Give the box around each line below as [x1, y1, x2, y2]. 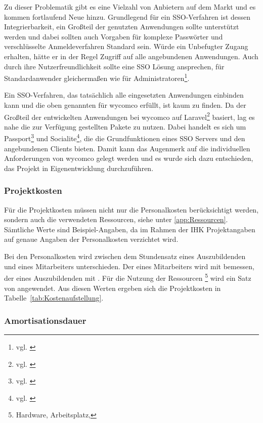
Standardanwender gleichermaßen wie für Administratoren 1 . [4, 71, 190, 83]
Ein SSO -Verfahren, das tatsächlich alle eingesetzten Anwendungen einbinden [4, 90, 244, 100]
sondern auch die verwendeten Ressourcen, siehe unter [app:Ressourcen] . [4, 214, 228, 225]
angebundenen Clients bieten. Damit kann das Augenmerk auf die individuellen [4, 143, 250, 153]
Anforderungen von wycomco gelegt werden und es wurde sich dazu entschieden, [4, 153, 253, 163]
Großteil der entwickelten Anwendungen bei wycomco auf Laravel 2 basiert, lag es [4, 110, 255, 122]
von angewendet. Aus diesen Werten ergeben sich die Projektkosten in [4, 282, 221, 293]
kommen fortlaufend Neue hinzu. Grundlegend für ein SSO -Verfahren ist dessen [4, 11, 251, 22]
